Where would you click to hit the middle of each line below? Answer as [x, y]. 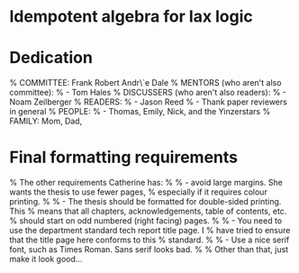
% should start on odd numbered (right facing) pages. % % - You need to [145, 221]
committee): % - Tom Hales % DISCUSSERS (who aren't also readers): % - [148, 93]
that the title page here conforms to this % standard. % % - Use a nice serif [149, 240]
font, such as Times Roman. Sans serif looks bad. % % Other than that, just [149, 250]
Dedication [51, 58]
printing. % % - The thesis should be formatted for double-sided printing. [145, 202]
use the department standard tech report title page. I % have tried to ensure [150, 231]
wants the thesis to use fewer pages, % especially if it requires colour [138, 192]
